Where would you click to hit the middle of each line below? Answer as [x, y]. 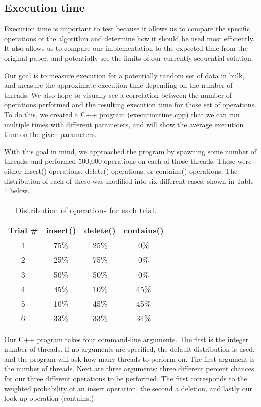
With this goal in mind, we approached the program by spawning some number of [130, 151]
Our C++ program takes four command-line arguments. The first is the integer [126, 339]
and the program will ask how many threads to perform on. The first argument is [129, 358]
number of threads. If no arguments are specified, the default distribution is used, [129, 349]
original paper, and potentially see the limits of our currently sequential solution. [129, 58]
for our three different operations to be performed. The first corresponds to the [126, 379]
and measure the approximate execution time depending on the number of [118, 85]
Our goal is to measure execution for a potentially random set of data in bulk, [124, 75]
